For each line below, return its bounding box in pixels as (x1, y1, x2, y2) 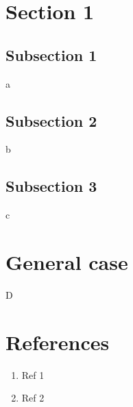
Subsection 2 (5, 110, 97, 131)
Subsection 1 (5, 44, 97, 65)
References (5, 328, 110, 356)
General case (5, 247, 128, 275)
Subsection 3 (5, 175, 97, 197)
